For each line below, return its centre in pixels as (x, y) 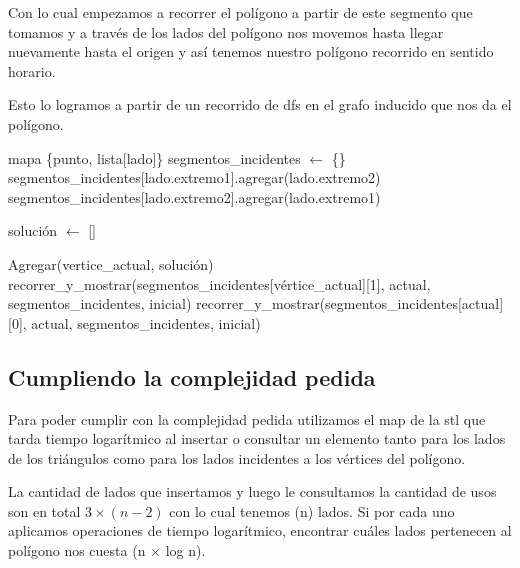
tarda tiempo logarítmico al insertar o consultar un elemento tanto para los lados (257, 438)
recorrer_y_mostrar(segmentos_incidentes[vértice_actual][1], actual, (219, 283)
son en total (44, 510)
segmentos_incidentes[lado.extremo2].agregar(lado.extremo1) (194, 196)
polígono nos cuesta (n (77, 550)
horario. (32, 70)
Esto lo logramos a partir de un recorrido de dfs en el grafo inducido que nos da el (260, 104)
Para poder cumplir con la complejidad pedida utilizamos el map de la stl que (247, 418)
